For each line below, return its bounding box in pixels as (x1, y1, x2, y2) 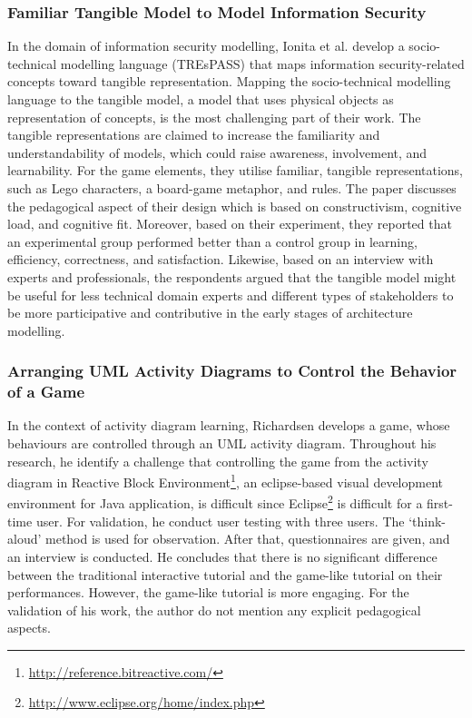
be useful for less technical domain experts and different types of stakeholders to (7, 285, 454, 304)
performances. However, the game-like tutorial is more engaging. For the (7, 583, 409, 602)
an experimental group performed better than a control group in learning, (7, 231, 418, 251)
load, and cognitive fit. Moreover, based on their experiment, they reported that (7, 214, 452, 233)
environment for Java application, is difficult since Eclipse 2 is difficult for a (7, 491, 423, 513)
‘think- (408, 511, 446, 530)
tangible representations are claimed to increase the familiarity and (7, 125, 380, 144)
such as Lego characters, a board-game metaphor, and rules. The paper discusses (7, 178, 457, 197)
